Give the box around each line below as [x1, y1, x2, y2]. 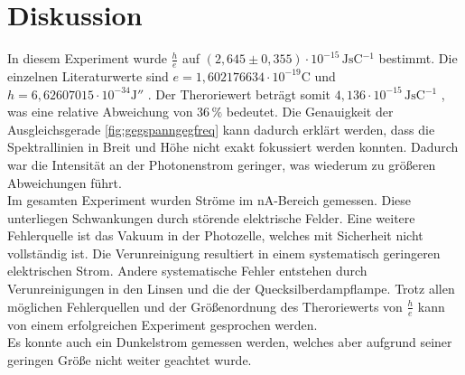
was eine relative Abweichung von [7, 102, 193, 121]
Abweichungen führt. [7, 173, 122, 192]
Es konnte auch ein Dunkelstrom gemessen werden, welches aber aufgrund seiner [7, 333, 452, 352]
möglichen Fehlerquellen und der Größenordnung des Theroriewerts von [7, 296, 403, 315]
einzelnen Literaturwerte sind [7, 66, 169, 85]
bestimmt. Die [378, 49, 458, 68]
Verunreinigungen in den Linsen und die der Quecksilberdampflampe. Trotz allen [7, 279, 455, 298]
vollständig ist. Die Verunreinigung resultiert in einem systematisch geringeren [7, 243, 441, 262]
